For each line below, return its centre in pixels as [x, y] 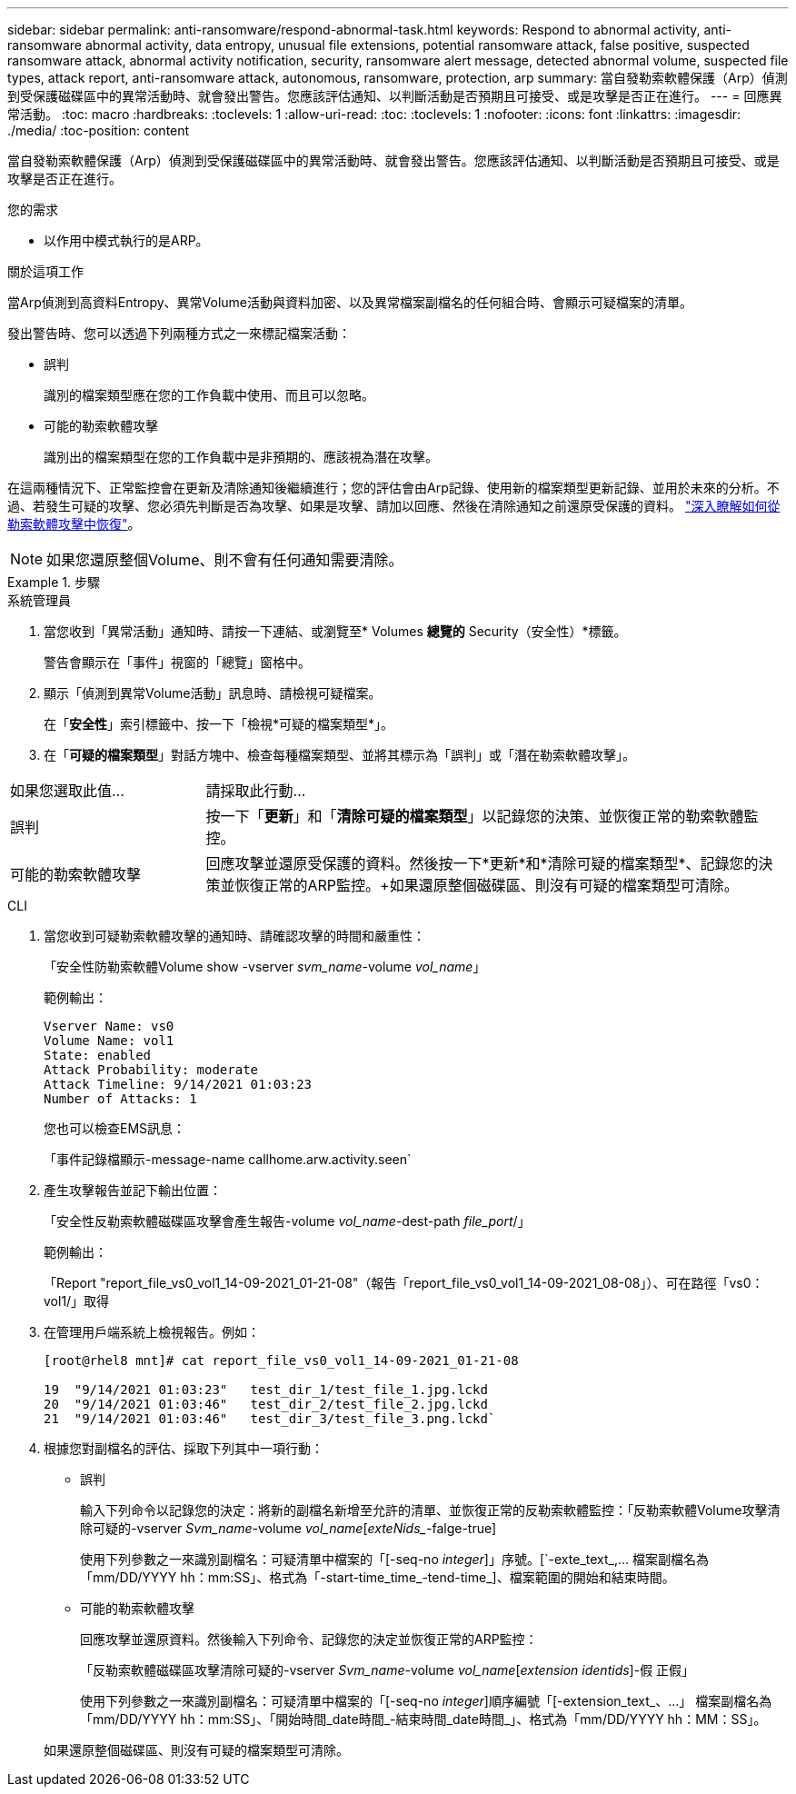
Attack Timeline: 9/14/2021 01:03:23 [178, 1084]
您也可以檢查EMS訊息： [115, 1128]
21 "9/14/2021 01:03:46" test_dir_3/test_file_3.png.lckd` [270, 1419]
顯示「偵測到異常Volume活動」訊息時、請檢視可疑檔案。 [213, 693]
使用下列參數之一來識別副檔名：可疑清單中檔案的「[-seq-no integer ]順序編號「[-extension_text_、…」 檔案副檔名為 [426, 1701]
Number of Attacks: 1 [120, 1099]
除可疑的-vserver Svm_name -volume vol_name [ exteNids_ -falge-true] [289, 1528]
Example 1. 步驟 [54, 582]
